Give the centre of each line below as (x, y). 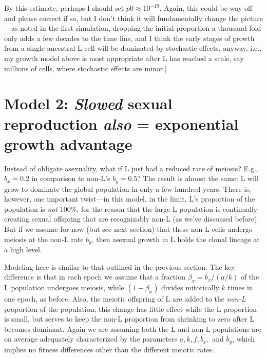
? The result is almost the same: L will (198, 178)
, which (244, 339)
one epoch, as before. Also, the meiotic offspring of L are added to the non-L (125, 299)
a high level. (23, 250)
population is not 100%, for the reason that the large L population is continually (131, 208)
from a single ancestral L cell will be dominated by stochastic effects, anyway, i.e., (133, 48)
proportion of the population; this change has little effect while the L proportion (131, 309)
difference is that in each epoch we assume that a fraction (95, 277)
